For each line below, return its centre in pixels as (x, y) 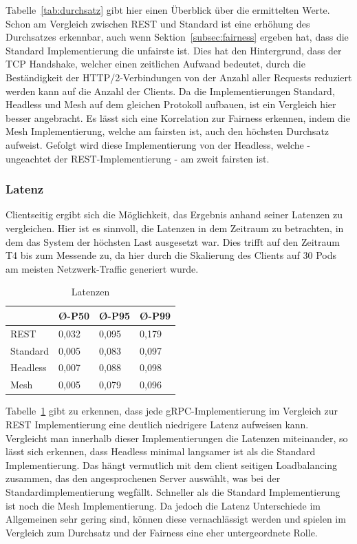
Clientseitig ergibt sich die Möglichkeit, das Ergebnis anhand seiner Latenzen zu (174, 215)
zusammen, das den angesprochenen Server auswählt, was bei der (143, 478)
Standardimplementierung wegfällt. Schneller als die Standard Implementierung (173, 491)
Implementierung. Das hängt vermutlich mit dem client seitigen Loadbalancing (172, 464)
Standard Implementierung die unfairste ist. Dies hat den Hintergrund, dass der (174, 50)
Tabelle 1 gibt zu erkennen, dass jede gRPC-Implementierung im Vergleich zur (172, 411)
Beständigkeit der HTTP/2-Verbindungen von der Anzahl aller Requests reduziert (179, 77)
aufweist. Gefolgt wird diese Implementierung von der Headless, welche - (158, 144)
